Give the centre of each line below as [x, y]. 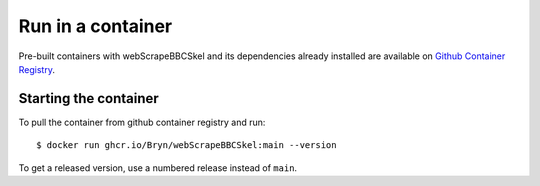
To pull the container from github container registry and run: [142, 122]
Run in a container [95, 26]
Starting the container [88, 98]
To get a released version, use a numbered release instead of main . [158, 167]
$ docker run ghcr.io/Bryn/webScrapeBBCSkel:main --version [186, 145]
